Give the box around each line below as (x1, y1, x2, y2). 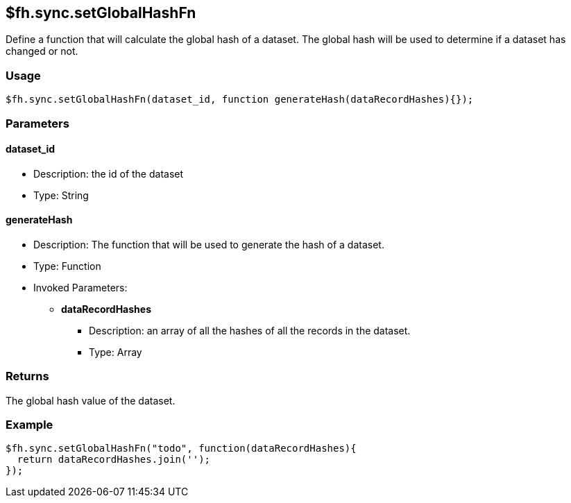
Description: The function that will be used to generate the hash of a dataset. (33, 238, 384, 250)
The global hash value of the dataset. (6, 394, 176, 407)
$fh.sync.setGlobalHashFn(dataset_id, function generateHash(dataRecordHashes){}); (6, 94, 474, 105)
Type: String (33, 189, 89, 201)
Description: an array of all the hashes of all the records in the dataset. (89, 324, 411, 336)
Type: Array (89, 346, 142, 358)
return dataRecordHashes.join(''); (17, 454, 211, 466)
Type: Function (33, 259, 101, 272)
